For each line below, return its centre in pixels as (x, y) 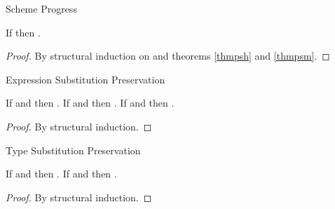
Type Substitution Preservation (73, 150)
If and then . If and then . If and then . (90, 103)
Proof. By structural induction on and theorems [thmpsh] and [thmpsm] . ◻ (168, 56)
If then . (23, 32)
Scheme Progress (41, 8)
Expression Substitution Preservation (86, 79)
